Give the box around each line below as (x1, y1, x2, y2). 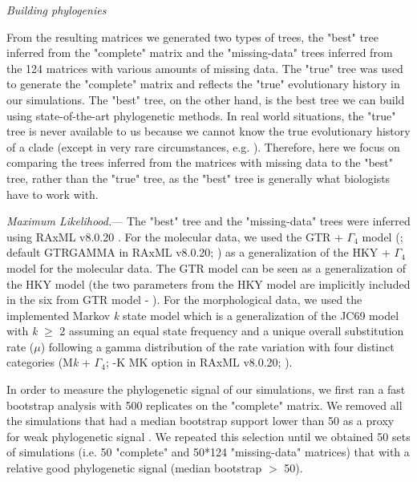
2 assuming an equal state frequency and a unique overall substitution (59, 322, 404, 339)
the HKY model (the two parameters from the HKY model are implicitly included (6, 275, 411, 292)
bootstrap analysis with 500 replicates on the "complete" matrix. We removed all (6, 396, 403, 413)
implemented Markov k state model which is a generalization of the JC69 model (6, 306, 399, 323)
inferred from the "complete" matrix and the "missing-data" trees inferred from (6, 44, 393, 61)
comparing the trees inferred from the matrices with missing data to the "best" (6, 154, 394, 171)
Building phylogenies (6, 2, 107, 18)
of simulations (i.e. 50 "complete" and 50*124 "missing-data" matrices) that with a (6, 444, 410, 460)
